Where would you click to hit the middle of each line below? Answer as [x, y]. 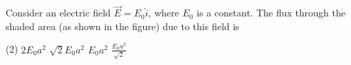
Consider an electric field [58, 13]
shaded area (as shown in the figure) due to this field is [123, 26]
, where [164, 13]
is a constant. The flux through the [271, 13]
